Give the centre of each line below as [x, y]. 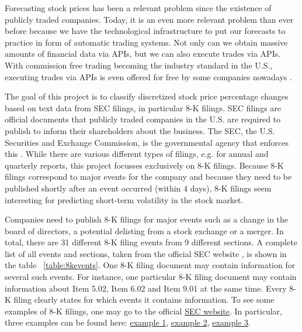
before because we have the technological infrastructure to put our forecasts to [145, 31]
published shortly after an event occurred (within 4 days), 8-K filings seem [138, 188]
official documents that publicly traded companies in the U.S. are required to [143, 119]
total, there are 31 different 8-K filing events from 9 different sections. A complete [151, 242]
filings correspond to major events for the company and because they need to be [148, 177]
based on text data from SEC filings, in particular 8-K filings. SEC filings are [143, 107]
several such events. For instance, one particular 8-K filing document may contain [151, 277]
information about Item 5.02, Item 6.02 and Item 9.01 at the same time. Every [146, 288]
